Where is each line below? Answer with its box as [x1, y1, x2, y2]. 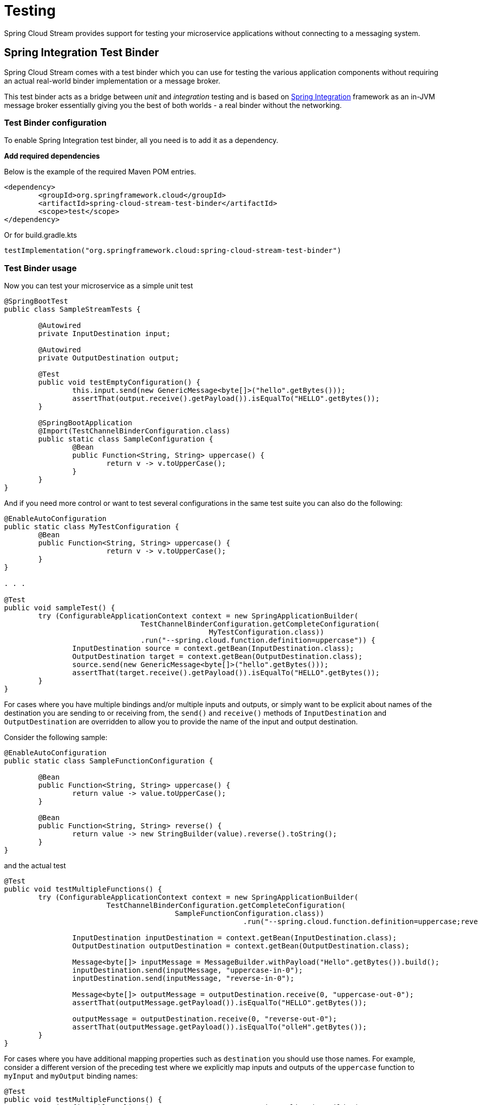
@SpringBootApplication [38, 419, 132, 427]
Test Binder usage [4, 263, 77, 273]
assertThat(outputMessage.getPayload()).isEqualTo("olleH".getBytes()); [72, 1023, 367, 1032]
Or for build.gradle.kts [4, 231, 77, 240]
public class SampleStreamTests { [4, 305, 141, 314]
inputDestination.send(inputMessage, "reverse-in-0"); [72, 974, 295, 983]
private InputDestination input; [38, 329, 171, 338]
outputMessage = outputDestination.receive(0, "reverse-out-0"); [72, 1015, 337, 1023]
